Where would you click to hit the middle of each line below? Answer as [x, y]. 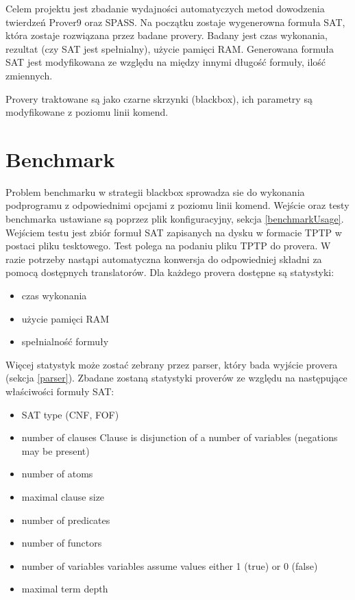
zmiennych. [29, 75]
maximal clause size [63, 496]
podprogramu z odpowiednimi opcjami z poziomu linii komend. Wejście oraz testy [177, 205]
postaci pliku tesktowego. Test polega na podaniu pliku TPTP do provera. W [168, 246]
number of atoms [57, 474]
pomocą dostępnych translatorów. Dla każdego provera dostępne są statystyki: [170, 272]
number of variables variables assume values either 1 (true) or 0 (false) [170, 565]
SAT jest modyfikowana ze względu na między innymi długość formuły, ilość [166, 62]
